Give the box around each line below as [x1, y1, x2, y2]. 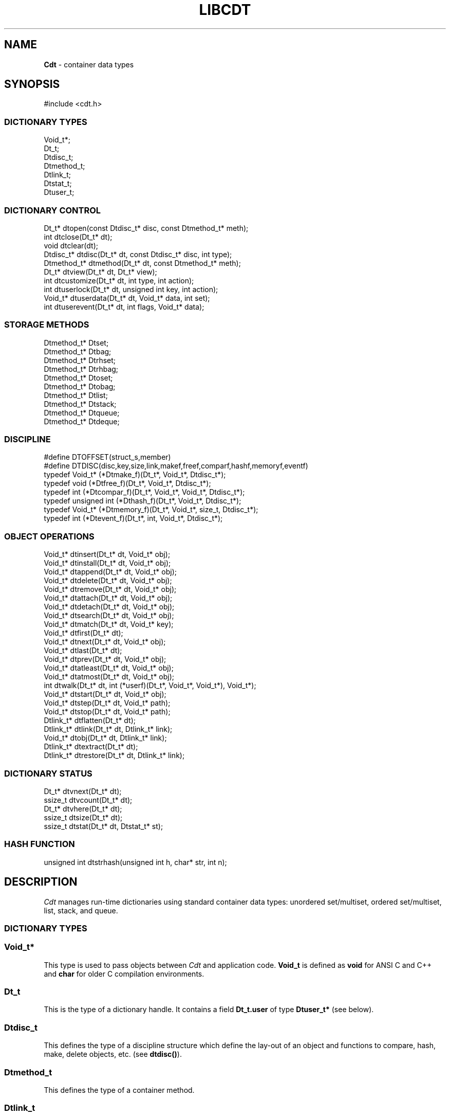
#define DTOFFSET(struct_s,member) [44, 453, 171, 462]
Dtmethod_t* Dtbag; [44, 347, 111, 356]
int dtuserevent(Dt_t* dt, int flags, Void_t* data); [44, 302, 204, 311]
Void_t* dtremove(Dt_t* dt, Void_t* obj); [44, 585, 177, 594]
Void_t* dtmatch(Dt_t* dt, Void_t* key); [44, 620, 174, 629]
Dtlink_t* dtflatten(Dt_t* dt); [44, 716, 136, 725]
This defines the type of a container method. [44, 1085, 195, 1094]
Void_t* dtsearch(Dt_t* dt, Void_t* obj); [44, 611, 174, 620]
